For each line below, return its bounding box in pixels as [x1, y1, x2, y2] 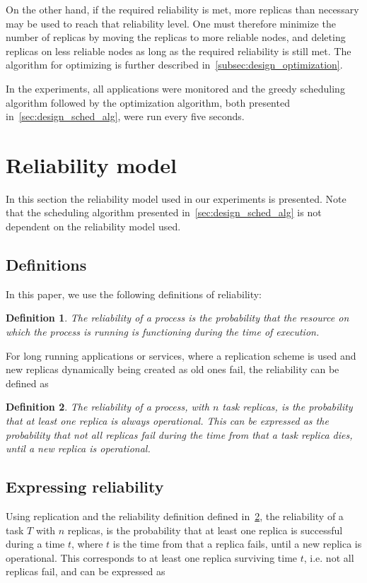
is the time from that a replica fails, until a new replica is [112, 536, 362, 551]
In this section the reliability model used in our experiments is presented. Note [6, 191, 346, 206]
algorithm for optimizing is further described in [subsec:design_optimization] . [6, 57, 343, 72]
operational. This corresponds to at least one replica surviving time [6, 550, 298, 565]
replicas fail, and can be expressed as [6, 564, 165, 579]
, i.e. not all [303, 550, 354, 565]
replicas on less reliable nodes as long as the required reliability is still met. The [6, 43, 351, 58]
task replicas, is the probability [222, 399, 353, 414]
